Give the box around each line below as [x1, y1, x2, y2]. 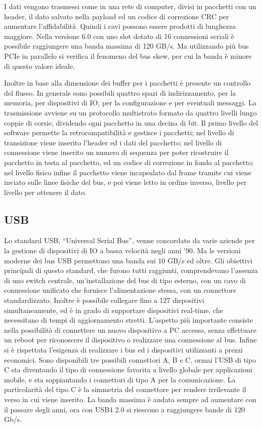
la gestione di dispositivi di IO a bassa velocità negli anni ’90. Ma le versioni [4, 245, 241, 256]
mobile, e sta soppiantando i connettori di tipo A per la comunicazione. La [4, 374, 236, 384]
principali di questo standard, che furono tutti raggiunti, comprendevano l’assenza [4, 265, 258, 276]
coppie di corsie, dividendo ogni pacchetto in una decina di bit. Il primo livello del [4, 117, 258, 128]
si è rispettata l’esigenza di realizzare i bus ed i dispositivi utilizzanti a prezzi [4, 344, 243, 355]
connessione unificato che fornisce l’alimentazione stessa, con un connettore [4, 285, 237, 295]
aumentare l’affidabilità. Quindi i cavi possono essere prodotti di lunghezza [4, 21, 236, 31]
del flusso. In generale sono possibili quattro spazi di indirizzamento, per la [4, 87, 236, 98]
